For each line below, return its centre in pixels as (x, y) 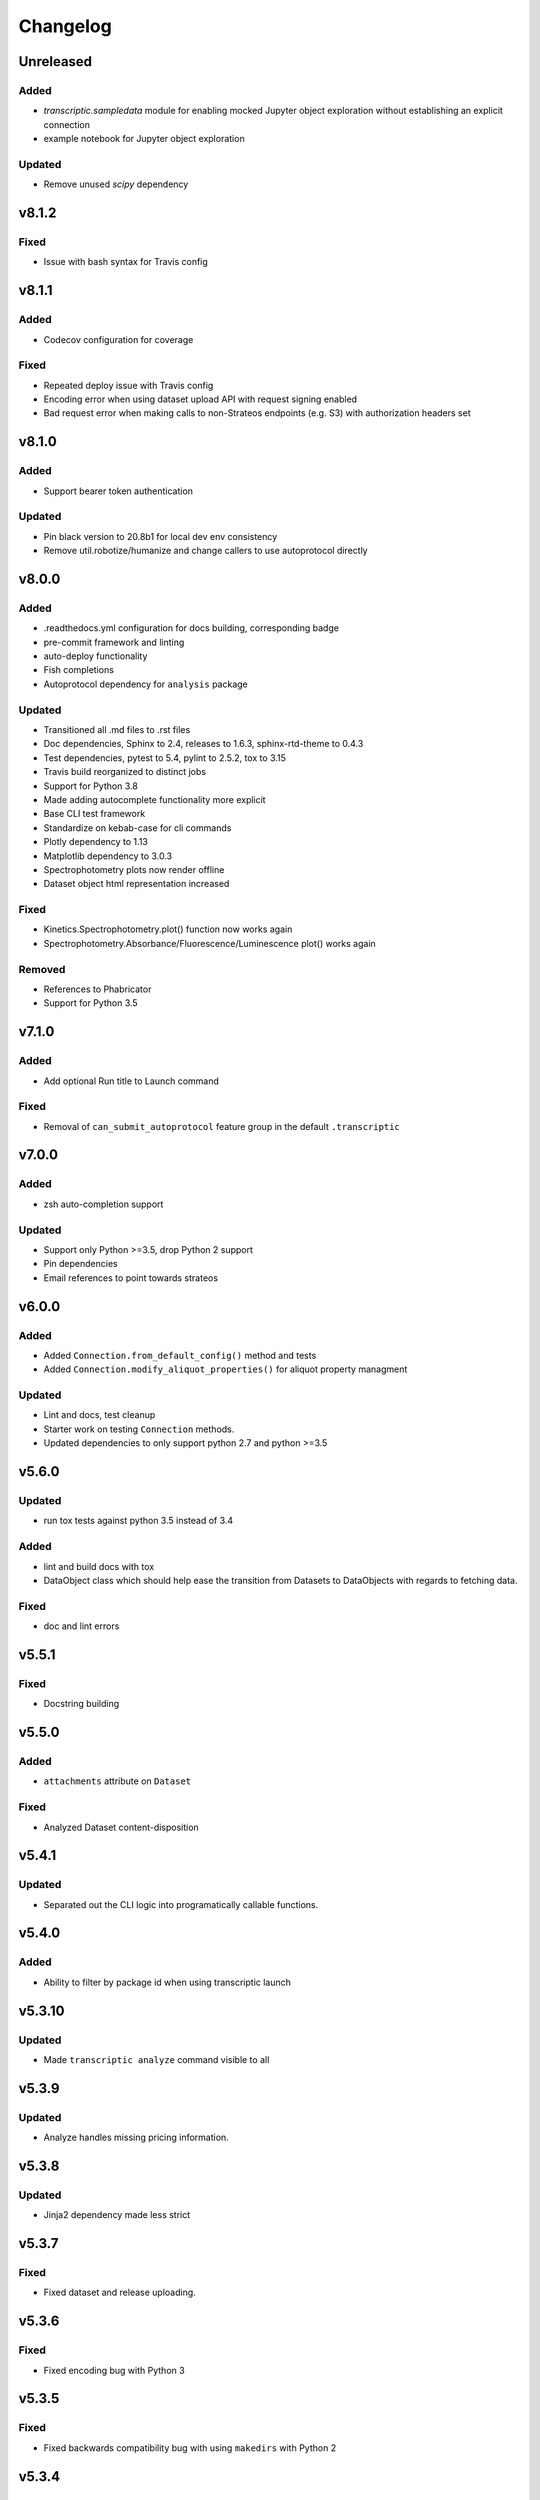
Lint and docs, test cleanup (99, 1415)
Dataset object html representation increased (136, 884)
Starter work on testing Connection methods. (139, 1429)
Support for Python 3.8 (91, 786)
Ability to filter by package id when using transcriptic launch (167, 1982)
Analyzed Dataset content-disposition (121, 1827)
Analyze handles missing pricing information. (136, 2137)
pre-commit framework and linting (114, 642)
